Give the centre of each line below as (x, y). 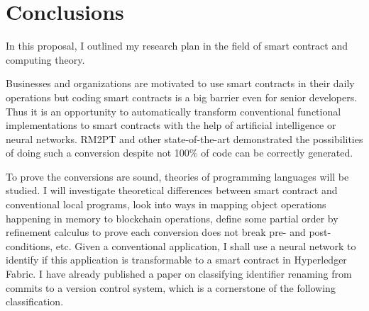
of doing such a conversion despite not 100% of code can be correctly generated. (180, 153)
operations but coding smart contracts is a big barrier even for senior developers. (182, 97)
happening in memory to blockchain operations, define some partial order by (172, 218)
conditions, (29, 245)
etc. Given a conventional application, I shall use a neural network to (206, 245)
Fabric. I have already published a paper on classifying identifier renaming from (179, 274)
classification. (35, 301)
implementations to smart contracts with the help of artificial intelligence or (171, 125)
